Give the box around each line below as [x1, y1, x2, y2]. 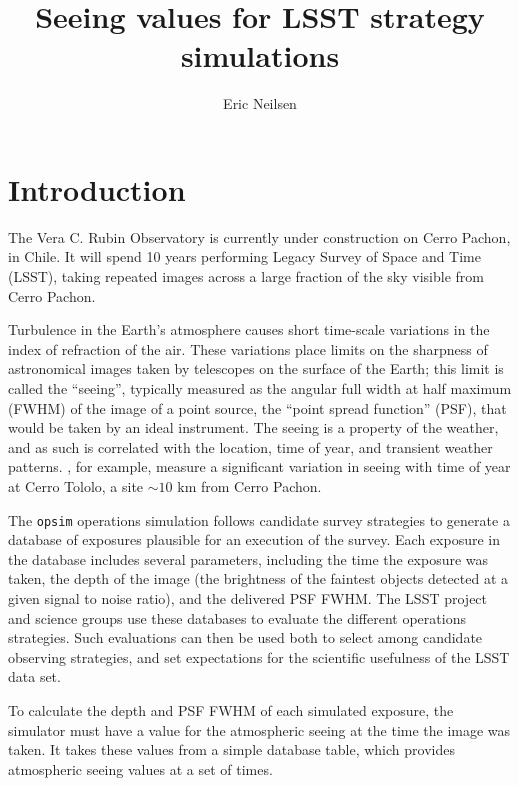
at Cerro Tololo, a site [8, 475, 144, 496]
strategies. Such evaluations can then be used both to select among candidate [8, 627, 483, 648]
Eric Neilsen [223, 93, 297, 114]
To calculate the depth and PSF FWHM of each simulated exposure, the [8, 699, 454, 720]
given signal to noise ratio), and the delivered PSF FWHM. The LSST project [8, 588, 488, 608]
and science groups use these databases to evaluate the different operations [8, 607, 466, 628]
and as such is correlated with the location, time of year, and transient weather [8, 436, 493, 457]
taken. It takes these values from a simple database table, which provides [8, 739, 455, 760]
